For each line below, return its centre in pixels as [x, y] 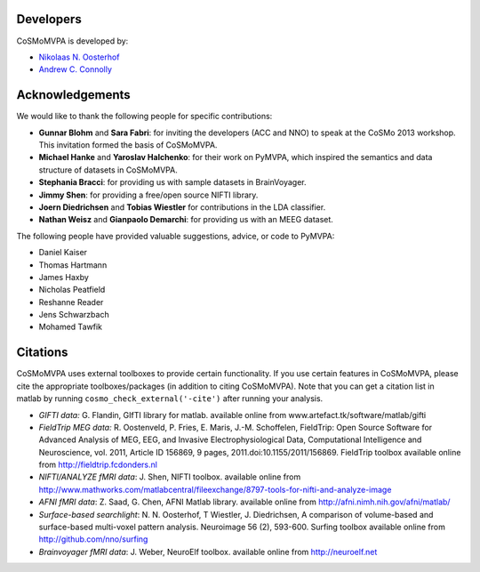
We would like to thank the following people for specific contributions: [144, 117]
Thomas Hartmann [73, 265]
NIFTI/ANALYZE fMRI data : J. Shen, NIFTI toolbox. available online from [170, 477]
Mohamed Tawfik [70, 327]
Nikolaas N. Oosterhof [79, 57]
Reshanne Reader [71, 302]
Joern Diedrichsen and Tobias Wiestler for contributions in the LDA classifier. [182, 207]
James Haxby [64, 277]
